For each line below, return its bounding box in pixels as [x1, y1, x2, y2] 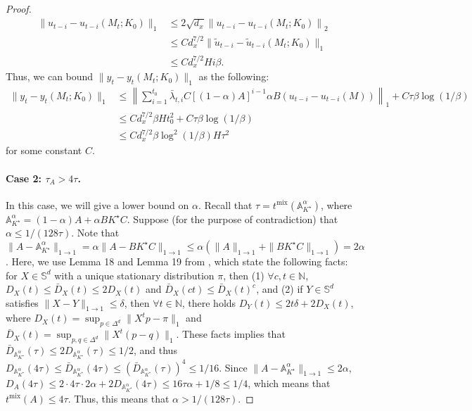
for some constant [6, 143, 82, 158]
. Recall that [198, 197, 253, 212]
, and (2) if [256, 282, 303, 296]
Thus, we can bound [6, 69, 94, 84]
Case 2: [6, 170, 42, 185]
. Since [219, 360, 248, 374]
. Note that [71, 225, 120, 240]
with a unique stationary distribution [54, 267, 215, 282]
